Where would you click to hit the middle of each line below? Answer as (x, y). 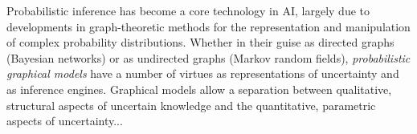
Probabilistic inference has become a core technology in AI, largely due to (188, 10)
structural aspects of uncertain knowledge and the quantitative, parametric (191, 105)
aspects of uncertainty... (65, 121)
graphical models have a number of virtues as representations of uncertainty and (203, 73)
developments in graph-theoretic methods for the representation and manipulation (208, 26)
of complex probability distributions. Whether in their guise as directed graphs (200, 42)
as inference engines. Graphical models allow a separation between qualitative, (199, 89)
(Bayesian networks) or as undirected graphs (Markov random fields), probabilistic (208, 57)
